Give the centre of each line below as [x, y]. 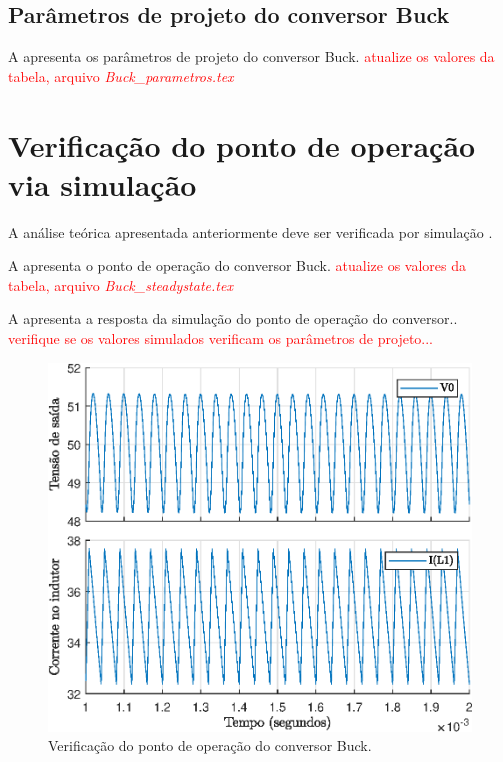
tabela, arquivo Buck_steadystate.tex [120, 284]
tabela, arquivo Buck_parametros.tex [121, 75]
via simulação [102, 183]
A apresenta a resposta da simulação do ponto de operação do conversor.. [233, 318]
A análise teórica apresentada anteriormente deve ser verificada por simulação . [250, 231]
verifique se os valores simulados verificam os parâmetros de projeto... [221, 338]
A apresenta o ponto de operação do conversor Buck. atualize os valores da [237, 265]
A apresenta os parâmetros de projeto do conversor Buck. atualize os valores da [251, 56]
